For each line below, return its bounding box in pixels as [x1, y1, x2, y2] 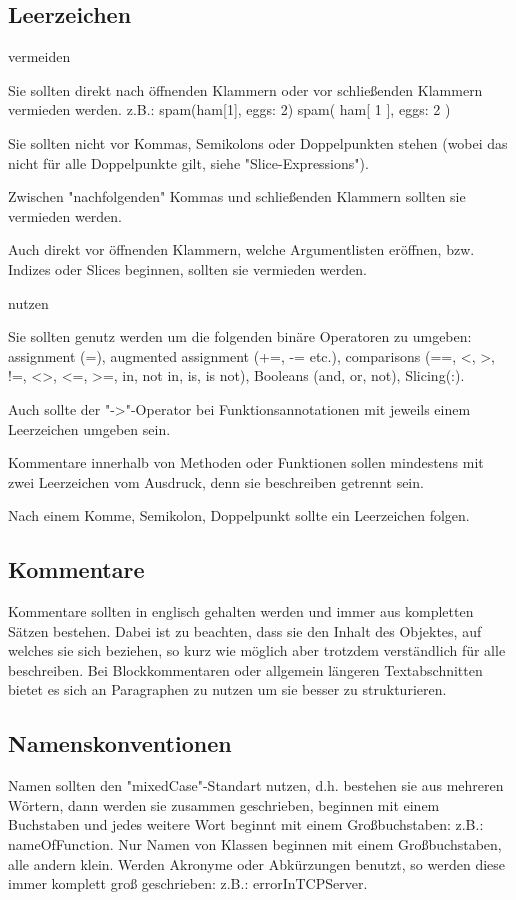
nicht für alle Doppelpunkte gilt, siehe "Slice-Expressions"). [8, 152, 369, 173]
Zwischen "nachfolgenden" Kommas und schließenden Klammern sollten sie [8, 186, 466, 207]
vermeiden [8, 46, 71, 67]
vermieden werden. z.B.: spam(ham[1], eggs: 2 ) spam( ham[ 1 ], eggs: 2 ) [8, 99, 451, 120]
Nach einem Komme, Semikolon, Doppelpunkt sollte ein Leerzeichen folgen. [8, 505, 470, 526]
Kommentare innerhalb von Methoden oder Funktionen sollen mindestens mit [8, 452, 484, 473]
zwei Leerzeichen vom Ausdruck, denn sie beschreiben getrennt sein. [8, 471, 424, 492]
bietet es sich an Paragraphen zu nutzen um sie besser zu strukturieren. [8, 679, 447, 700]
